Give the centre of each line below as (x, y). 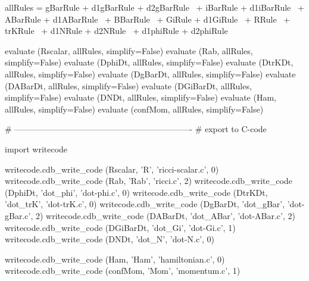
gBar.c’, (19, 215)
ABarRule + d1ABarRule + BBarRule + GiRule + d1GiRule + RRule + (148, 19)
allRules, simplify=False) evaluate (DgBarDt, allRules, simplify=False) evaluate (150, 74)
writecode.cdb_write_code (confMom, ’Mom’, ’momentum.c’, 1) (123, 271)
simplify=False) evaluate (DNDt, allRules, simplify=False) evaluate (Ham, (141, 97)
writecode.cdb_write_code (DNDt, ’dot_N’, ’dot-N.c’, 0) (110, 239)
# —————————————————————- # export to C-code (136, 129)
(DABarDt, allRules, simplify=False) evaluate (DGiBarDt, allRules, (128, 85)
